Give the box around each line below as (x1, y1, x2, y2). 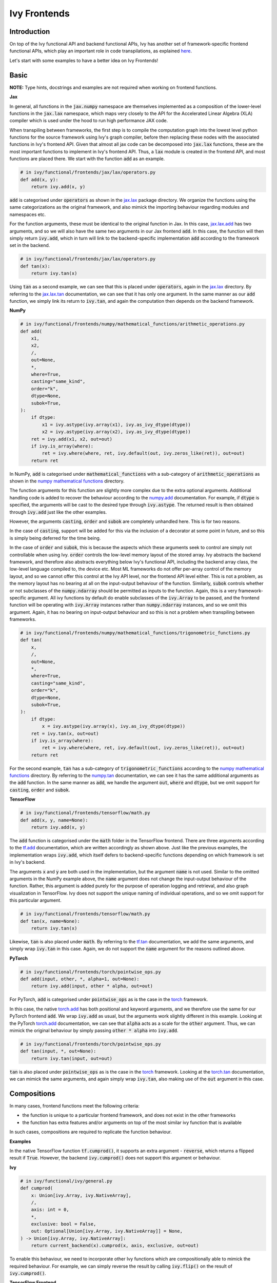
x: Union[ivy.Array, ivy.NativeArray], (31, 1192, 132, 1198)
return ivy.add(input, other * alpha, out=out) (31, 983, 153, 989)
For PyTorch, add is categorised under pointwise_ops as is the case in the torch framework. (9, 996, 208, 1003)
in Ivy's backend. (9, 859, 46, 865)
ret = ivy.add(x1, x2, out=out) (31, 436, 113, 442)
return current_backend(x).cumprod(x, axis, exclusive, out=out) (31, 1242, 199, 1249)
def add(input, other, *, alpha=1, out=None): (20, 976, 140, 982)
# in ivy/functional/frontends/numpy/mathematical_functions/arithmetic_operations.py (20, 321, 245, 327)
